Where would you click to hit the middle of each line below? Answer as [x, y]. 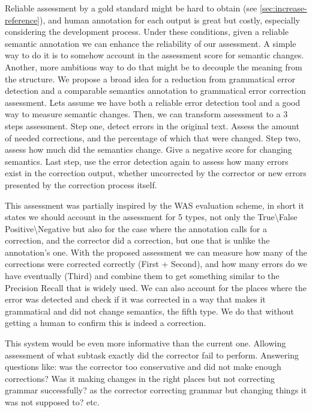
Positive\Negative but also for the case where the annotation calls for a [136, 228]
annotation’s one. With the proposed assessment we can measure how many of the [156, 252]
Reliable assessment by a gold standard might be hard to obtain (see [131, 8]
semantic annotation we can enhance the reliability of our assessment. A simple [151, 43]
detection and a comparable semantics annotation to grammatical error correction [155, 91]
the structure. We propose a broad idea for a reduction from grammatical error [150, 78]
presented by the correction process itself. [81, 184]
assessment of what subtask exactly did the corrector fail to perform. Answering [152, 355]
